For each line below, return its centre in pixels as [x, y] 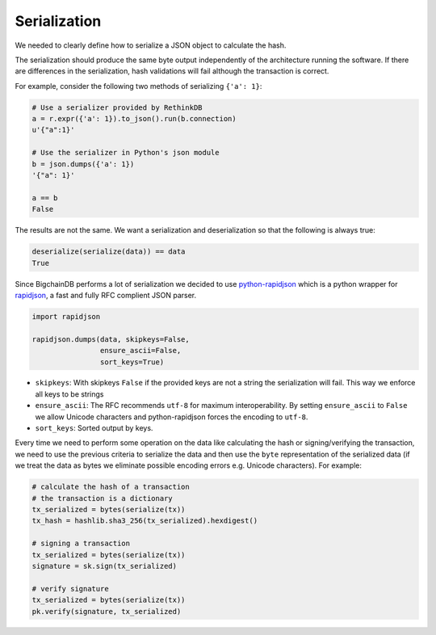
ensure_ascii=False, [140, 351]
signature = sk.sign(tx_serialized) [105, 566]
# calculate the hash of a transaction [111, 487]
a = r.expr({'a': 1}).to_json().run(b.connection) [134, 119]
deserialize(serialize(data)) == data [109, 252]
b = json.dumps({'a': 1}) [83, 164]
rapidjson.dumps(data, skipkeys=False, [111, 339]
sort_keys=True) [132, 362]
